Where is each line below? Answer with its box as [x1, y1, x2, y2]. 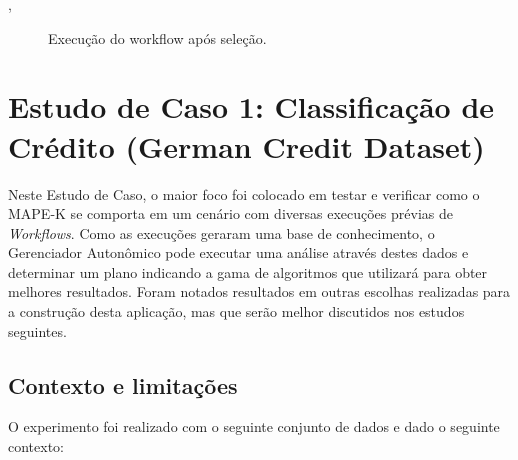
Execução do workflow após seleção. [48, 27, 267, 48]
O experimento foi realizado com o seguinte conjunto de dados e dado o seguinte [8, 416, 500, 437]
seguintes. [8, 320, 67, 341]
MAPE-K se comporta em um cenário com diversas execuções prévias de [8, 203, 453, 224]
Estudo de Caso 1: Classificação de [8, 86, 495, 127]
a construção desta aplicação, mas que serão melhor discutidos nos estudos [8, 301, 465, 322]
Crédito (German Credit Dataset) [8, 125, 485, 166]
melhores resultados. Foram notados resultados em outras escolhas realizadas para [8, 281, 511, 302]
